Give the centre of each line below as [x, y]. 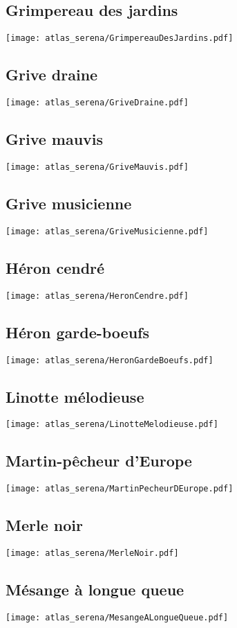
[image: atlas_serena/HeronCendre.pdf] [97, 296]
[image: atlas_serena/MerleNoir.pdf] [92, 553]
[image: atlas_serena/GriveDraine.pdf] [97, 103]
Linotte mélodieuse [75, 396]
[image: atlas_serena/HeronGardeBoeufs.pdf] [110, 360]
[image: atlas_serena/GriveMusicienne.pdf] [107, 231]
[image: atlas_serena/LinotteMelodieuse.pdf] [112, 425]
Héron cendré [55, 267]
